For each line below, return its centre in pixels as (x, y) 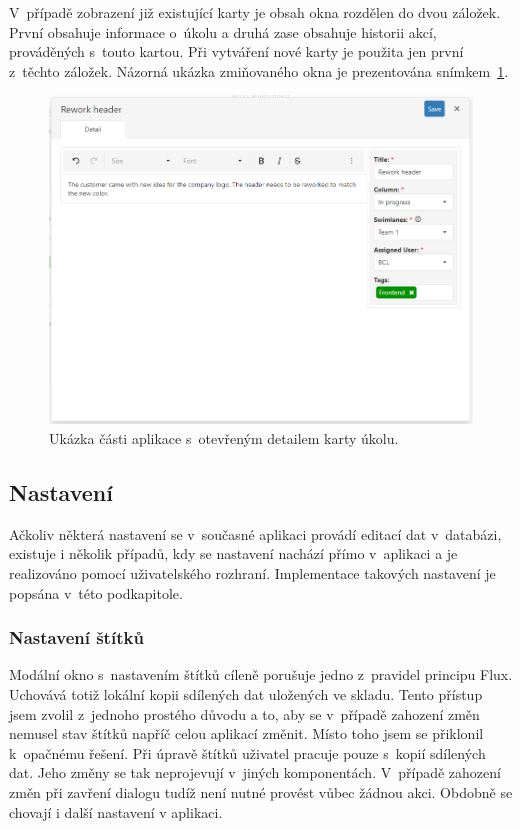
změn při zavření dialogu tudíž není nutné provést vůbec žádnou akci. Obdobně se (261, 791)
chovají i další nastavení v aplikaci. (116, 811)
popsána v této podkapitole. (96, 592)
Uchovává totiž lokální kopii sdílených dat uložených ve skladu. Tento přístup (246, 693)
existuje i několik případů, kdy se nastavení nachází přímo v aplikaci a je (233, 553)
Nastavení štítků (76, 637)
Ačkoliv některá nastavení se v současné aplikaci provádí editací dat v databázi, (255, 533)
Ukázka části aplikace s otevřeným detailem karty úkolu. (224, 437)
